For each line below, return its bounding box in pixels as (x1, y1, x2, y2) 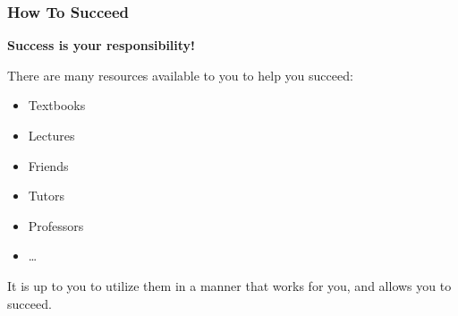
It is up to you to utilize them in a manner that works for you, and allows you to (7, 276, 452, 295)
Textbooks (28, 96, 86, 115)
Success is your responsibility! (7, 36, 196, 55)
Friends (28, 156, 69, 175)
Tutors (28, 186, 64, 205)
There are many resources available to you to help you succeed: (7, 65, 353, 84)
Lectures (28, 126, 75, 144)
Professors (28, 216, 84, 235)
